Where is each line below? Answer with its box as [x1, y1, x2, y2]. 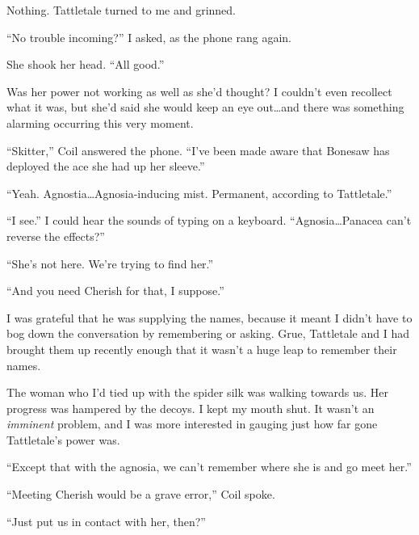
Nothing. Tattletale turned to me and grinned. [6, 2, 237, 18]
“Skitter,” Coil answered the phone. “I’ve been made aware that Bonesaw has [6, 141, 390, 158]
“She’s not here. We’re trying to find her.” [6, 255, 214, 272]
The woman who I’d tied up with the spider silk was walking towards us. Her [6, 384, 388, 401]
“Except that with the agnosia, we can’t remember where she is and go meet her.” [6, 458, 412, 475]
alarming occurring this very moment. [6, 114, 194, 131]
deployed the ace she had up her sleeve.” [6, 158, 205, 175]
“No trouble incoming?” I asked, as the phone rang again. [6, 28, 291, 45]
